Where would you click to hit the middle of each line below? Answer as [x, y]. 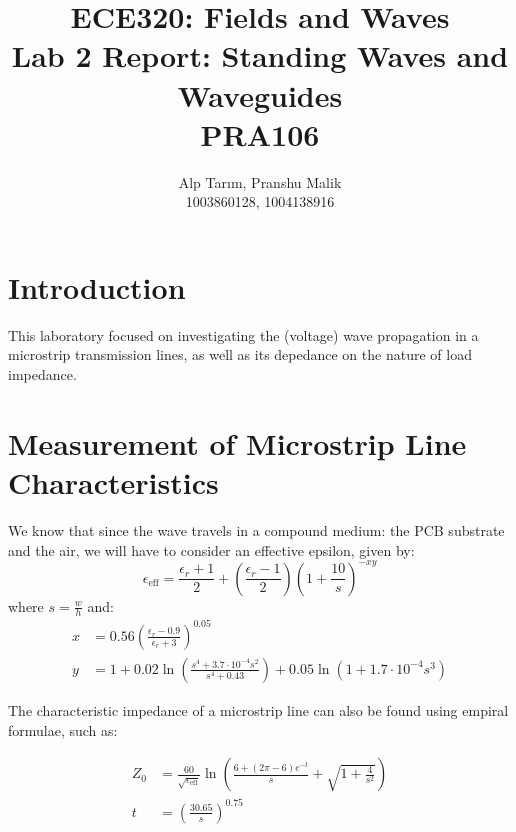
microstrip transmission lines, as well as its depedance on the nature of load [240, 354]
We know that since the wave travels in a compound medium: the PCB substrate [256, 529]
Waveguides [260, 94]
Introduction [97, 286]
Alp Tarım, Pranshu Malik [260, 181]
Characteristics [113, 481]
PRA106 [260, 133]
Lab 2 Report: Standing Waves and [260, 55]
